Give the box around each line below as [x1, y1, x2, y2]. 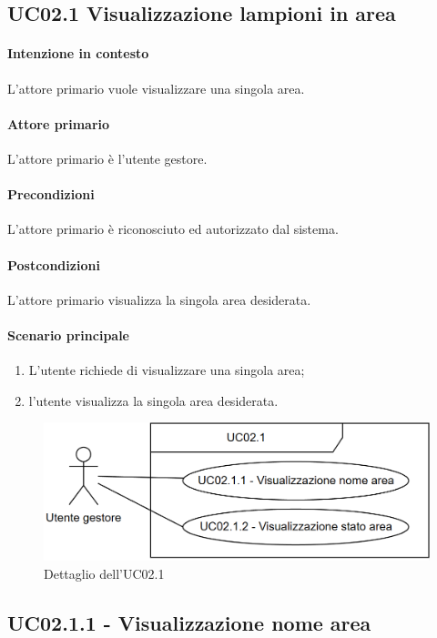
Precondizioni [7, 185, 95, 204]
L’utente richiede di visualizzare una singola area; [28, 360, 305, 380]
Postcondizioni [7, 255, 100, 274]
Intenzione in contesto [7, 44, 149, 63]
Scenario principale [7, 325, 129, 344]
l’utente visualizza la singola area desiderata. [28, 390, 279, 410]
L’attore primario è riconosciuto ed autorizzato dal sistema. [7, 219, 339, 238]
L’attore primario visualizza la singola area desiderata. [7, 289, 311, 309]
